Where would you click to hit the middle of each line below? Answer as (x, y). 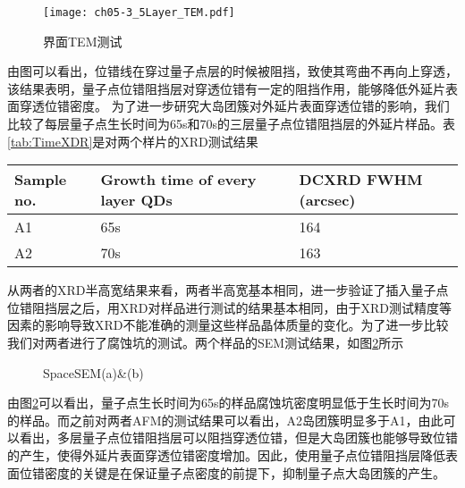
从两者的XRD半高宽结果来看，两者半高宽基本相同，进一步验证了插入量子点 (228, 290)
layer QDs (136, 200)
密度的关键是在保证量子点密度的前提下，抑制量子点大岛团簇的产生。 (245, 472)
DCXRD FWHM (361, 180)
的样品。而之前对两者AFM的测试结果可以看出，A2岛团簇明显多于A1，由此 (225, 420)
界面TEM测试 (83, 41)
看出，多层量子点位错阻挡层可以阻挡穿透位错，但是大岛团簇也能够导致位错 (238, 438)
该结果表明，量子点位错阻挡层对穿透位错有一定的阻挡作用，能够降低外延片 (226, 88)
